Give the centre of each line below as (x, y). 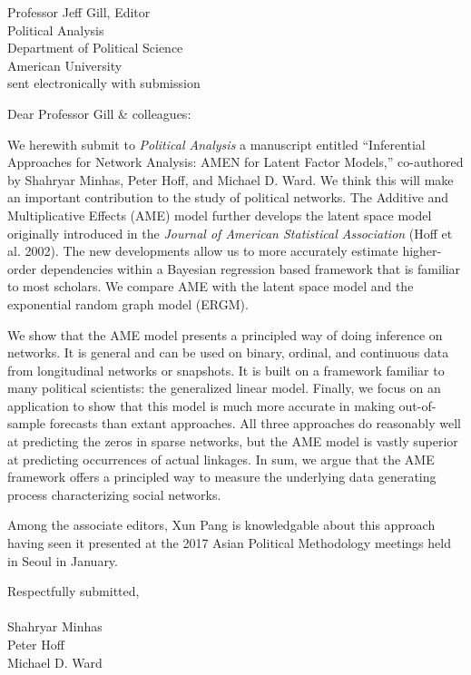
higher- (422, 251)
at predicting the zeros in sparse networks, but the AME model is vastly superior (233, 441)
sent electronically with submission (104, 83)
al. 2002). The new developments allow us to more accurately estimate (203, 251)
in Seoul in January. (63, 560)
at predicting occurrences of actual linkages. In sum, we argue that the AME (221, 459)
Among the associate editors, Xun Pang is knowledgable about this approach (221, 525)
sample (27, 423)
